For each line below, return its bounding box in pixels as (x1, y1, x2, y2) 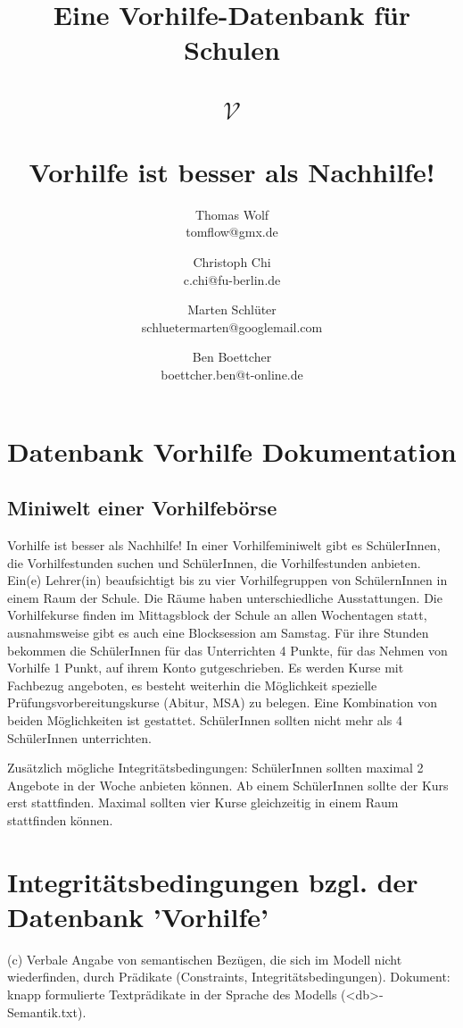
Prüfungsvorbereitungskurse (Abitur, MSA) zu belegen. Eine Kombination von (7, 693, 437, 712)
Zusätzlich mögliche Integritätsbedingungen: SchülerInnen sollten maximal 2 (7, 758, 424, 777)
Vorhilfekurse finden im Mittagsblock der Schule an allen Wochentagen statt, (7, 606, 427, 624)
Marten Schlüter (187, 300, 277, 319)
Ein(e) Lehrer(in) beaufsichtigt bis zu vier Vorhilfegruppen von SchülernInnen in (7, 571, 448, 589)
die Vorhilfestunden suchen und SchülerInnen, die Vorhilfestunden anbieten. (7, 553, 421, 572)
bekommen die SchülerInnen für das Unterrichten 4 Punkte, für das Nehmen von (7, 640, 448, 659)
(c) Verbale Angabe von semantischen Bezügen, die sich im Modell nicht (7, 949, 402, 968)
